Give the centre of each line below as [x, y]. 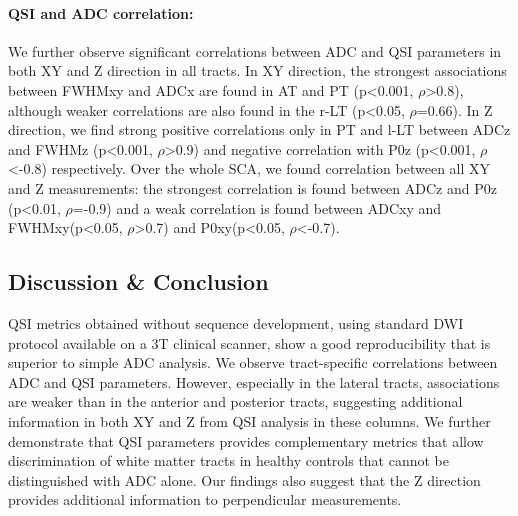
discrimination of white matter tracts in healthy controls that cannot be [229, 460]
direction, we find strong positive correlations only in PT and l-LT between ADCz [259, 129]
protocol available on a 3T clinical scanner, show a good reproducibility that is [249, 342]
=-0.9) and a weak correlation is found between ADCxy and [257, 207]
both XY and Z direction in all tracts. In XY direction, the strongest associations [257, 70]
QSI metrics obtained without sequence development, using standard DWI [236, 322]
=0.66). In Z [454, 109]
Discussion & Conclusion [138, 281]
